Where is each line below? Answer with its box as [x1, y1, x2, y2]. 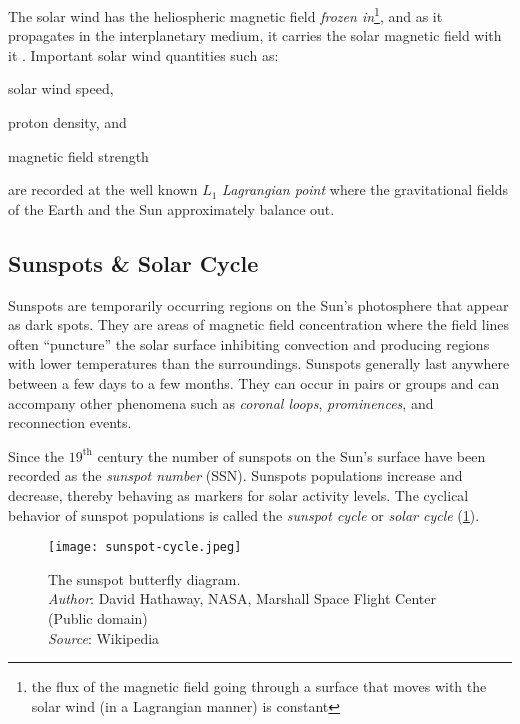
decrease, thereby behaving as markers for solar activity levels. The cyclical [8, 484, 469, 505]
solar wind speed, [8, 78, 114, 99]
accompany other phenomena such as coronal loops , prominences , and [8, 392, 434, 413]
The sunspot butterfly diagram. [48, 568, 241, 589]
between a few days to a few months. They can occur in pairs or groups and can [8, 372, 500, 393]
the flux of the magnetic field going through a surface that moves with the [31, 676, 487, 697]
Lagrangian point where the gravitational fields [222, 179, 509, 200]
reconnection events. [8, 412, 132, 433]
